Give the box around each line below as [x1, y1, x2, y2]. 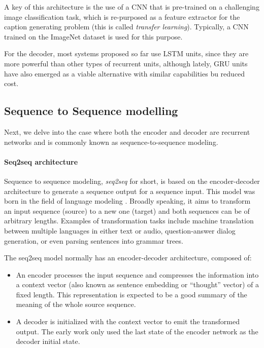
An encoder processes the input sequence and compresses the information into [16, 269, 259, 280]
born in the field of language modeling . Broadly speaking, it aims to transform [4, 196, 251, 206]
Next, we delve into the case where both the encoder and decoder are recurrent [4, 126, 250, 137]
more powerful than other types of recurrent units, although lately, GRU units [4, 58, 248, 68]
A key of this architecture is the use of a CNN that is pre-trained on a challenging [4, 2, 259, 12]
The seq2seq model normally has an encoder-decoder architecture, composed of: [4, 252, 252, 263]
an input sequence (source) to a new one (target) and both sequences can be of [4, 205, 250, 216]
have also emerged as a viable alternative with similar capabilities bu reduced [4, 68, 245, 79]
